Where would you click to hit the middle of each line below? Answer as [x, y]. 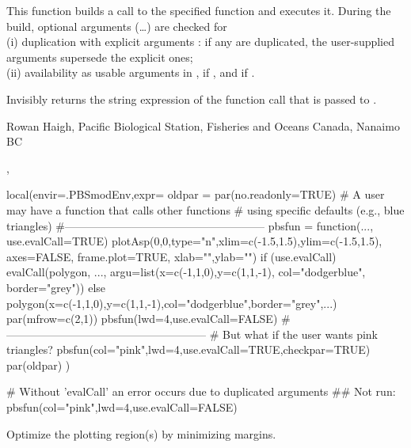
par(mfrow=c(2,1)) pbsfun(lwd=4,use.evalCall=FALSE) [142, 319]
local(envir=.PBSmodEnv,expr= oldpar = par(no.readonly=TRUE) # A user [196, 194]
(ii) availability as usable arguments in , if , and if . [131, 72]
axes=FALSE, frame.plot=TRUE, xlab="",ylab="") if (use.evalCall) [171, 256]
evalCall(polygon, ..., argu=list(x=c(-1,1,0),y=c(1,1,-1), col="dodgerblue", [186, 272]
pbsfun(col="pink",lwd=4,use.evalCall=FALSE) [122, 407]
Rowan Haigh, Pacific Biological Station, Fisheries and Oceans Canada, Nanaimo [203, 125]
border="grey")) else [56, 287]
